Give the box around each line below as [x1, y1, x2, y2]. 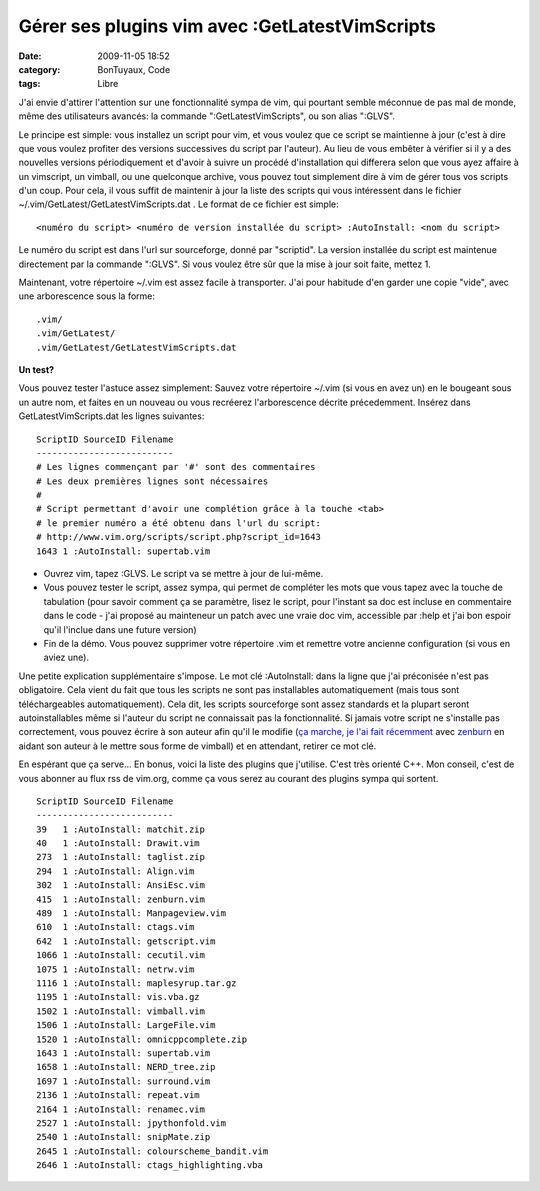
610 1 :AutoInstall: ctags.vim [36, 921, 195, 933]
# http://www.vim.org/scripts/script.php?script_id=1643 [36, 531, 322, 543]
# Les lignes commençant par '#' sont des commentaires [36, 461, 316, 473]
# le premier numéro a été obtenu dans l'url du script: [36, 517, 322, 529]
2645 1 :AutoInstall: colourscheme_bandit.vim [36, 1145, 269, 1157]
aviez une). [43, 651, 90, 664]
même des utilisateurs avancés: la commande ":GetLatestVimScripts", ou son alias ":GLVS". [18, 110, 395, 122]
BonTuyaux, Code [97, 63, 171, 75]
